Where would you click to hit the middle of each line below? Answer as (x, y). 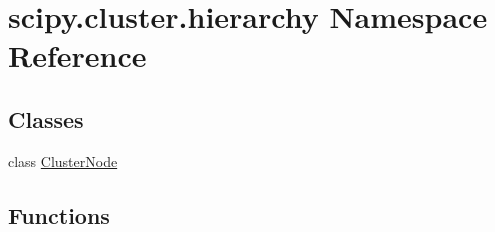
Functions (59, 214)
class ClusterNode (63, 160)
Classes (46, 118)
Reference (77, 55)
